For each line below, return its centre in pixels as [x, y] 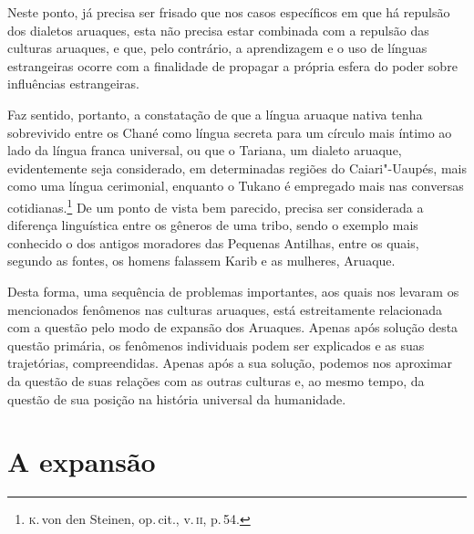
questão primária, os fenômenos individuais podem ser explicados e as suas [216, 345]
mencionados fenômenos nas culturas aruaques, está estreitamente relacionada [225, 309]
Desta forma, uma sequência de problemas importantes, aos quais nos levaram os [233, 291]
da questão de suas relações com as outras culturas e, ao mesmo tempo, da [216, 380]
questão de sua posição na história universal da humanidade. [177, 398]
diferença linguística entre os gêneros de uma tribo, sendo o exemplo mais [213, 225]
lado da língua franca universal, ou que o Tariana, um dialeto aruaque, [205, 150]
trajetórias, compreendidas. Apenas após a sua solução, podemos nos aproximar [230, 363]
